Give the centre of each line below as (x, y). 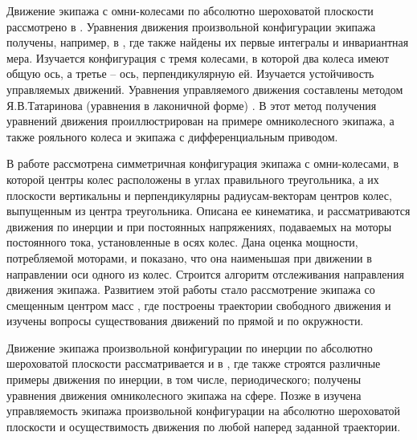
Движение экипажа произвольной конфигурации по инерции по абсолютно (190, 347)
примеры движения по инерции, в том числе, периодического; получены (184, 379)
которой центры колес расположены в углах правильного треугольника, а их (193, 179)
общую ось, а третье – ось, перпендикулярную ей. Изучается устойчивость (190, 73)
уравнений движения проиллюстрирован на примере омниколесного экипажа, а (200, 121)
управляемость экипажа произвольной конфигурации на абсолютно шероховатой (204, 411)
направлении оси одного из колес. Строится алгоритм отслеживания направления (205, 273)
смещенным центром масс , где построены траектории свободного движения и (199, 305)
